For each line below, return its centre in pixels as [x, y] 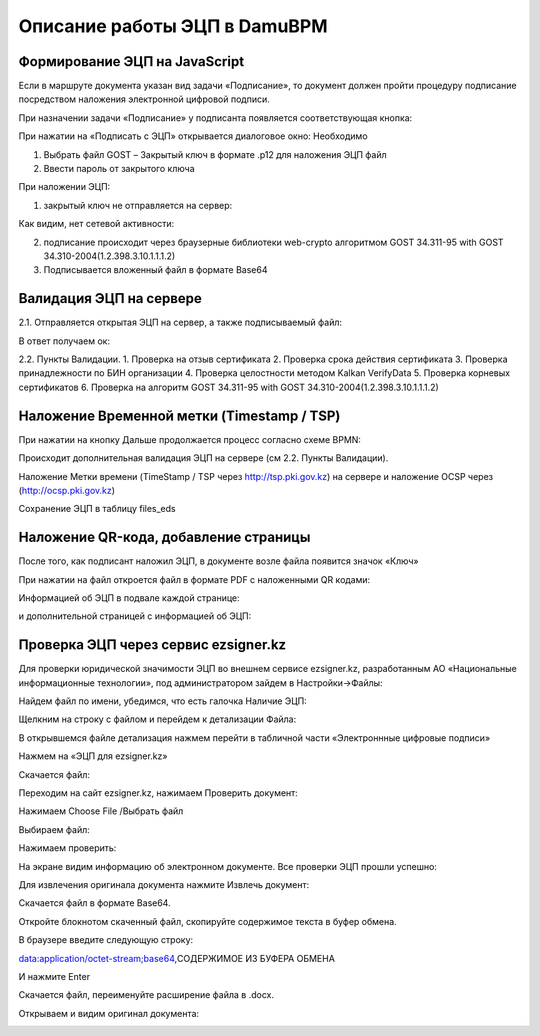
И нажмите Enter [54, 976]
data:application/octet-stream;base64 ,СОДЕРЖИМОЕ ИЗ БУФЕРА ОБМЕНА [176, 958]
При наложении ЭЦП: [64, 187]
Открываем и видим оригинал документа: [109, 1013]
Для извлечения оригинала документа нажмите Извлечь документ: [164, 884]
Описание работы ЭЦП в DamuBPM [173, 26]
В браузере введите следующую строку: [106, 940]
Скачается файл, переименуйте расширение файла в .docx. [146, 995]
